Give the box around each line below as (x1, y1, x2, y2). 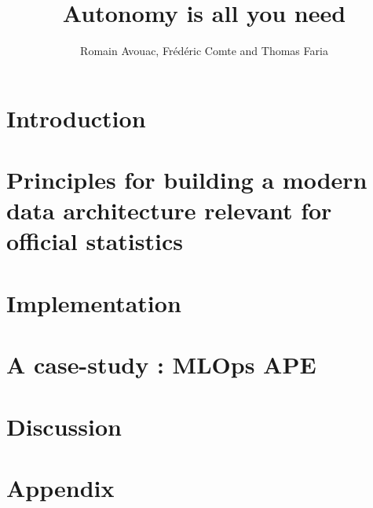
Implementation (6, 286, 181, 318)
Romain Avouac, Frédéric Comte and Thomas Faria (80, 42, 328, 59)
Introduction (6, 101, 146, 134)
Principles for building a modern (6, 164, 368, 196)
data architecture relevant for (6, 194, 332, 226)
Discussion (6, 410, 122, 442)
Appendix (6, 471, 115, 503)
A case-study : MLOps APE (6, 348, 316, 381)
